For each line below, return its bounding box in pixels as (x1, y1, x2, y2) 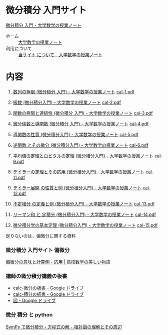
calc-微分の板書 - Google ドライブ (12, 285, 84, 291)
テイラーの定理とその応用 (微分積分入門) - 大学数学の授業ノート (12, 169, 144, 175)
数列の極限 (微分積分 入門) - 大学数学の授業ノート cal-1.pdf (12, 88, 135, 94)
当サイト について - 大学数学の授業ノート (18, 51, 103, 58)
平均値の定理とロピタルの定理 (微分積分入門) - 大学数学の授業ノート (12, 153, 154, 159)
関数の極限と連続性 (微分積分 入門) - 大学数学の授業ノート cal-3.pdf (12, 110, 153, 116)
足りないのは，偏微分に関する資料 (5, 233, 76, 239)
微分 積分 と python (5, 311, 53, 318)
